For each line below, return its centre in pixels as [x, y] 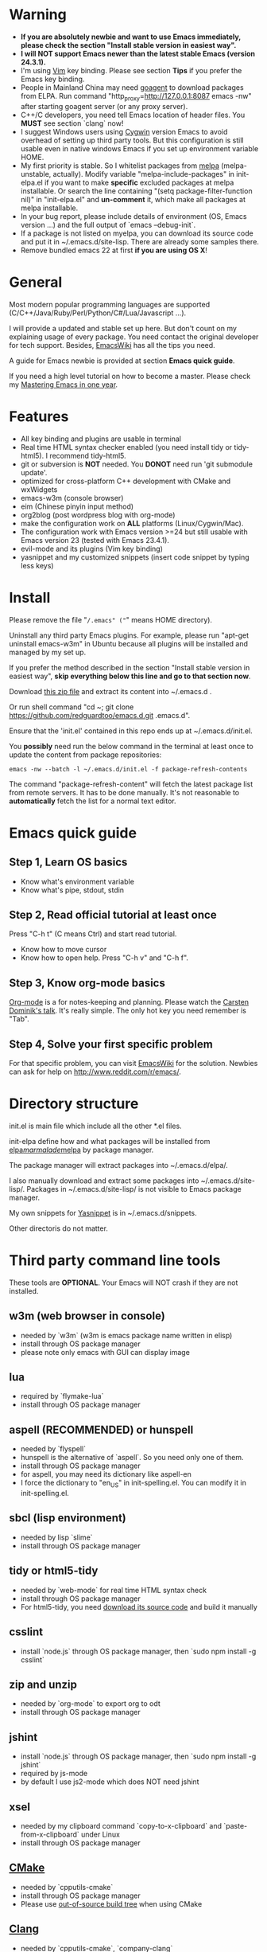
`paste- [235, 1825]
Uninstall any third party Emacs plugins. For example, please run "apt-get [129, 635]
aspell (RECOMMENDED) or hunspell [101, 1429]
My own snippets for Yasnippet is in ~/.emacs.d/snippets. [103, 1212]
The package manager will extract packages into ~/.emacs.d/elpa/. [119, 1165]
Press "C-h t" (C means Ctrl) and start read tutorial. [93, 934]
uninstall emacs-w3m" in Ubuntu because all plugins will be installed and [129, 643]
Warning [38, 15]
